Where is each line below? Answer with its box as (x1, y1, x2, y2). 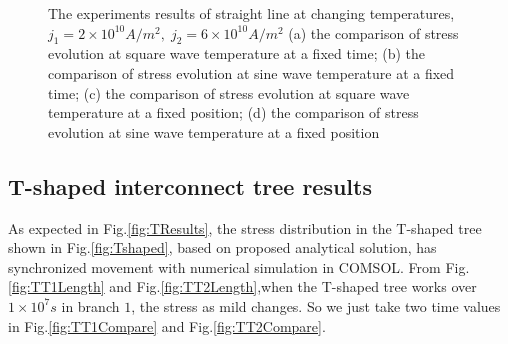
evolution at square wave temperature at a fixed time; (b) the (48, 43, 426, 64)
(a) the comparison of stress (288, 22, 459, 43)
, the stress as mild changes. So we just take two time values (131, 295, 501, 316)
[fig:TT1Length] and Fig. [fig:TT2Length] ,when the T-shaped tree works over (8, 276, 477, 297)
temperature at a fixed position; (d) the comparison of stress (48, 102, 419, 123)
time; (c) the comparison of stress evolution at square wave (48, 82, 410, 103)
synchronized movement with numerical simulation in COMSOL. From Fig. (8, 256, 470, 277)
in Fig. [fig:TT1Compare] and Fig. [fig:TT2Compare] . (8, 315, 326, 336)
